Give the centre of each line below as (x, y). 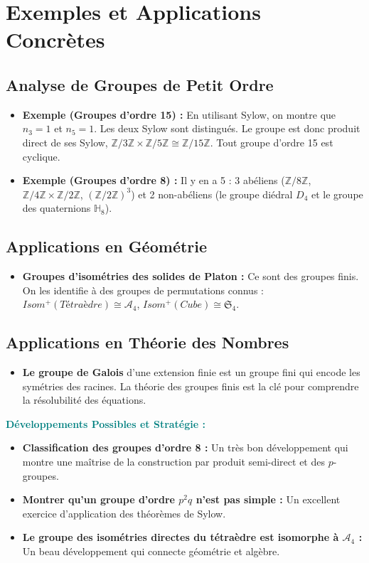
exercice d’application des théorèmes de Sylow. (124, 513)
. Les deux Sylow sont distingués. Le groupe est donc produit (227, 128)
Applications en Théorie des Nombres (148, 342)
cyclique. (41, 156)
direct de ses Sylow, (65, 142)
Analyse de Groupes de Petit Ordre (140, 84)
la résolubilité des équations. (84, 400)
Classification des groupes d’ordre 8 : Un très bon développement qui (185, 447)
